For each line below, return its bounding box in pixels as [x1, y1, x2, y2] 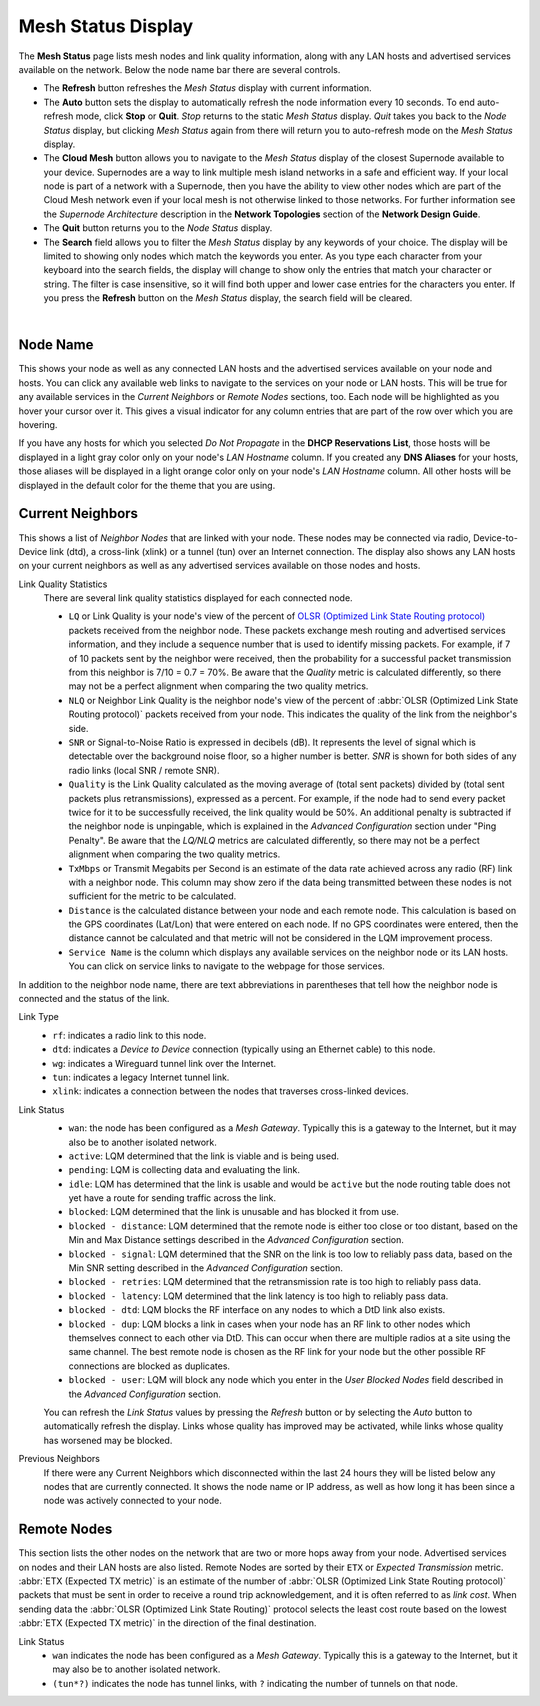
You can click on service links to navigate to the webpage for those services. [68, 960, 385, 972]
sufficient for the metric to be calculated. [68, 890, 237, 902]
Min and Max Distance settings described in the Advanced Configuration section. [68, 1234, 404, 1246]
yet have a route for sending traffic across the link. [68, 1192, 277, 1204]
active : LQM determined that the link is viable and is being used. [68, 1150, 340, 1162]
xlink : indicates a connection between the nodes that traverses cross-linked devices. [52, 1085, 409, 1097]
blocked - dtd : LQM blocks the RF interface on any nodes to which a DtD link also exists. [68, 1304, 446, 1316]
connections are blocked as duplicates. [68, 1360, 230, 1372]
